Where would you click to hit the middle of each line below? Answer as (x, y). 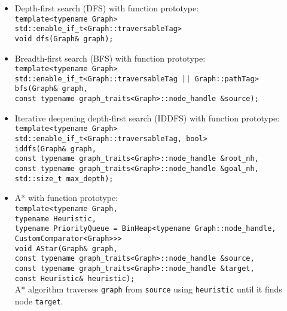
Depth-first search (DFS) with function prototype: (107, 8)
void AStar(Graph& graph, (66, 249)
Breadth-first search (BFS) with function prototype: (110, 58)
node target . (39, 301)
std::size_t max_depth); (64, 179)
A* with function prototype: (66, 198)
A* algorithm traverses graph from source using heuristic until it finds (148, 289)
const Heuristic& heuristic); (75, 278)
